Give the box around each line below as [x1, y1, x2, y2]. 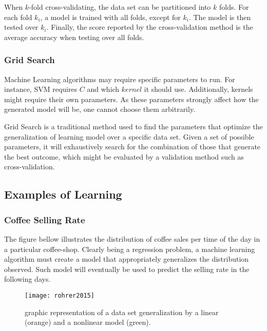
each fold [4, 11, 32, 22]
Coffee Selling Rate [4, 213, 85, 226]
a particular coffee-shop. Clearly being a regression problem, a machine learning [4, 243, 255, 254]
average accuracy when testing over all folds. [4, 31, 144, 42]
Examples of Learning [4, 186, 122, 202]
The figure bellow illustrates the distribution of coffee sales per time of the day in [4, 233, 260, 244]
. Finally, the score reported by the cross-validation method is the [46, 22, 253, 32]
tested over [4, 22, 39, 32]
